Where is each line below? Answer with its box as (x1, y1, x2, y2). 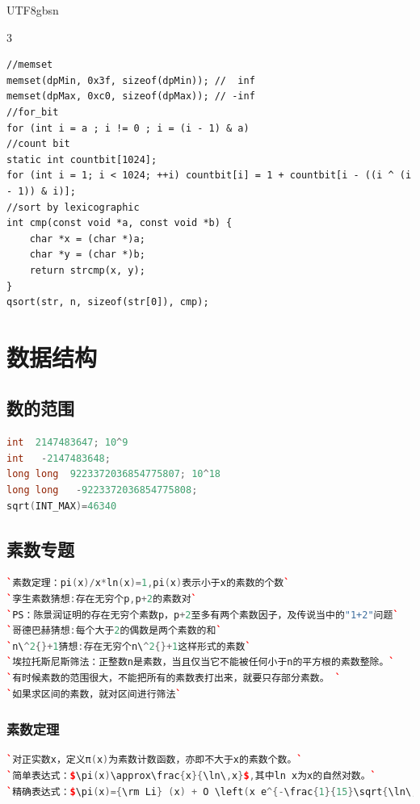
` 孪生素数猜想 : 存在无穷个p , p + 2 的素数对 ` (6, 593, 197, 605)
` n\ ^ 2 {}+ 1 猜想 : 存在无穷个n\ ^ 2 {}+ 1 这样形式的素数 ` (6, 640, 251, 652)
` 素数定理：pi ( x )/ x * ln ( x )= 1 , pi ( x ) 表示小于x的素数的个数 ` (6, 577, 290, 589)
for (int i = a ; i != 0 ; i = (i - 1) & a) (6, 122, 250, 134)
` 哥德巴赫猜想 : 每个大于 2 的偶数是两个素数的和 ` (6, 625, 222, 637)
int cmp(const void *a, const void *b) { (6, 217, 233, 229)
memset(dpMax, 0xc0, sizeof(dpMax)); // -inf (6, 90, 255, 103)
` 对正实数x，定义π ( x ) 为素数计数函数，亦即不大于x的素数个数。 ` (6, 754, 303, 766)
